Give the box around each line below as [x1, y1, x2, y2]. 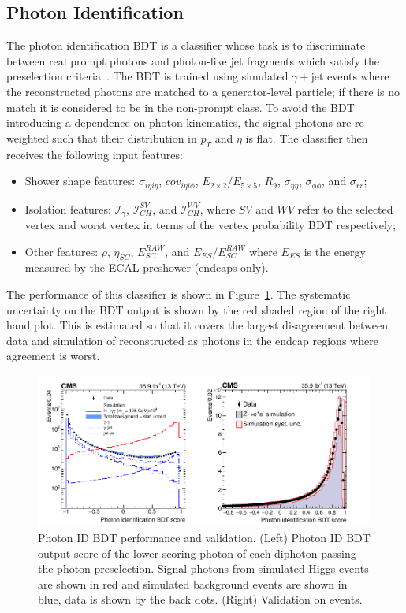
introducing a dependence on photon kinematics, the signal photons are [6, 114, 352, 131]
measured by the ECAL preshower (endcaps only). [24, 259, 269, 276]
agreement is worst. [6, 347, 100, 364]
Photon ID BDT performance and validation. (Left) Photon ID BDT [38, 529, 371, 545]
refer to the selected [297, 200, 393, 217]
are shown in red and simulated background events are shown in [38, 575, 348, 592]
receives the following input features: [6, 146, 183, 162]
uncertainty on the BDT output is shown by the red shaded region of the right [6, 301, 386, 318]
